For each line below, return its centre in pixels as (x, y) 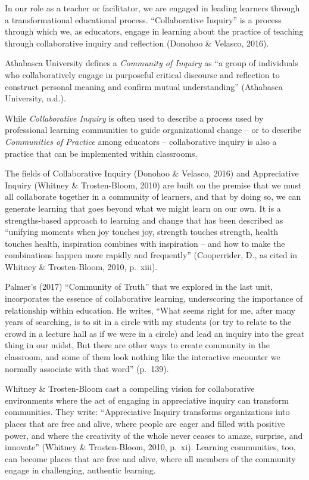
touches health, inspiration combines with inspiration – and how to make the (145, 243)
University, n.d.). (35, 98)
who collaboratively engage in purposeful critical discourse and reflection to (142, 74)
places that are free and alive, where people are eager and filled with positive (145, 423)
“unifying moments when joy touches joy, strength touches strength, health (141, 232)
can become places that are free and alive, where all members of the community (150, 458)
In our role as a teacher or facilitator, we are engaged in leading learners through (152, 8)
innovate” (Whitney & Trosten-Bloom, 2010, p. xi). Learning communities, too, (150, 447)
